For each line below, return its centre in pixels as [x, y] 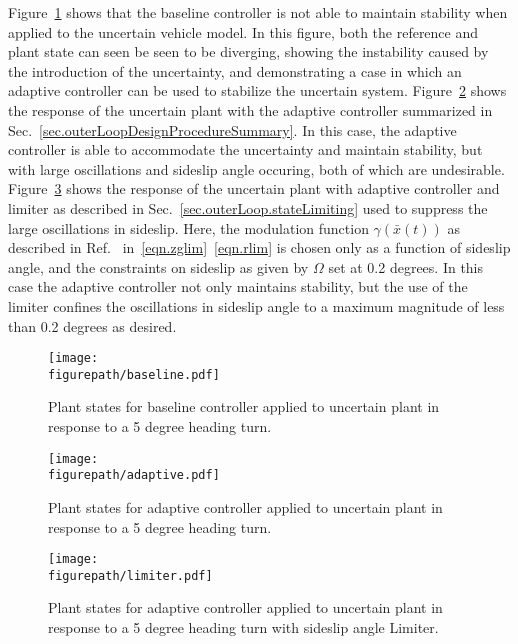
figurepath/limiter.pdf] [130, 575]
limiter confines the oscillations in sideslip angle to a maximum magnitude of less [256, 305]
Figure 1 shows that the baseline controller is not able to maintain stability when [258, 12]
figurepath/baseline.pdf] [134, 374]
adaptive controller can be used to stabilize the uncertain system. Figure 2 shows [257, 90]
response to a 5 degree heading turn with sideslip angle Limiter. [243, 627]
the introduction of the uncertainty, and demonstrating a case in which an [235, 70]
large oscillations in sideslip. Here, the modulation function [188, 227]
